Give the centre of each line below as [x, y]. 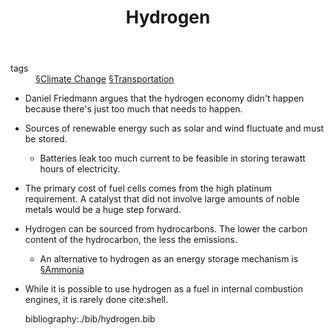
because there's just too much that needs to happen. [133, 109]
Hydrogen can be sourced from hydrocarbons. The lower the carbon [166, 229]
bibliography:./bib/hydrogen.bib [90, 319]
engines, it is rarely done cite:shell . [96, 300]
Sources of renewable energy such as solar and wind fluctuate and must [174, 128]
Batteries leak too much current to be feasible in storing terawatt [172, 158]
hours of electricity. [80, 169]
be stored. [46, 139]
